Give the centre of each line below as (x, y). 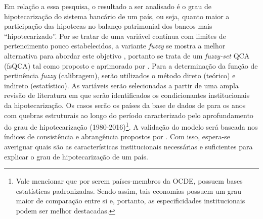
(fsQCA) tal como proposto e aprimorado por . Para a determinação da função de (131, 65)
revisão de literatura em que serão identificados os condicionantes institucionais (127, 95)
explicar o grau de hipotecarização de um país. (76, 156)
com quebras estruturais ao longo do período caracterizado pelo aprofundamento (129, 115)
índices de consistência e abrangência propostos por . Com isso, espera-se (117, 136)
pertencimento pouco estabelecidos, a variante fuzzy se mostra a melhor (115, 46)
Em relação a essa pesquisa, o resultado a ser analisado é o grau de (108, 6)
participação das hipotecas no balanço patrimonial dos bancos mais (108, 26)
